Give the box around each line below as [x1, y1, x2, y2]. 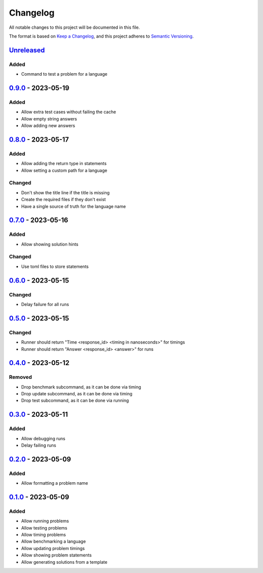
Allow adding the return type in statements [21, 161, 107, 166]
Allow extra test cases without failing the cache [21, 109, 116, 115]
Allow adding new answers [21, 123, 75, 129]
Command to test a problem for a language [21, 71, 108, 77]
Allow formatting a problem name [21, 480, 88, 486]
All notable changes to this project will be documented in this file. [9, 24, 140, 30]
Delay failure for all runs [21, 301, 69, 307]
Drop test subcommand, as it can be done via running [21, 398, 129, 404]
